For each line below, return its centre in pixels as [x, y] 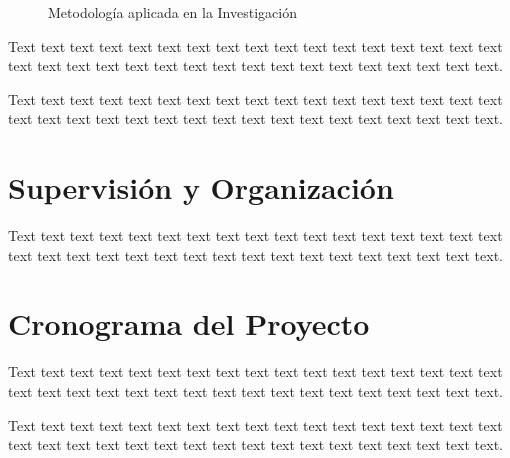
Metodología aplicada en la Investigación [172, 12]
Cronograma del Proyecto [189, 323]
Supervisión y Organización [201, 187]
